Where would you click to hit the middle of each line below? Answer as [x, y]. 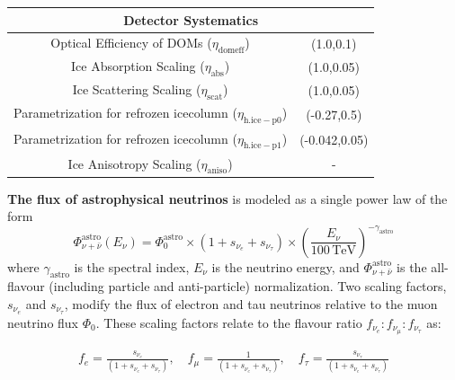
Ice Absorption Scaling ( [138, 66]
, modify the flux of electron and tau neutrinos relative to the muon [251, 303]
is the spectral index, [132, 266]
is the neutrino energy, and [285, 266]
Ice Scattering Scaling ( [137, 89]
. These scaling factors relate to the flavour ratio [229, 322]
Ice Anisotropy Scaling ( [134, 163]
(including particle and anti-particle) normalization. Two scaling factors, [248, 286]
